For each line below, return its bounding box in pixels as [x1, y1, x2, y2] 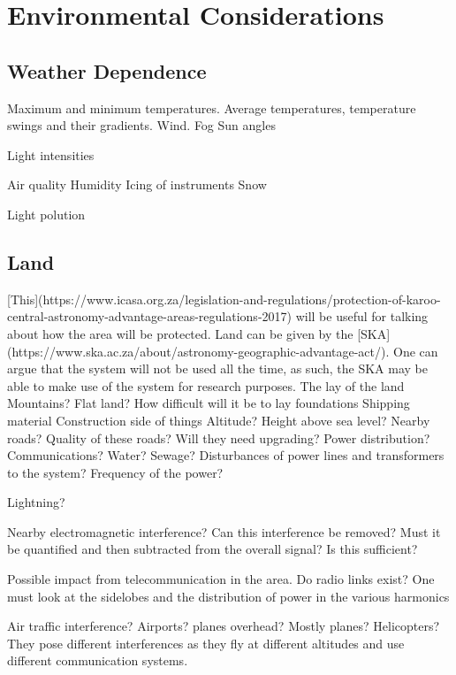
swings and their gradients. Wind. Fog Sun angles [7, 116, 276, 134]
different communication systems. [7, 651, 188, 670]
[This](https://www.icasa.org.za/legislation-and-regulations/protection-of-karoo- [7, 289, 441, 308]
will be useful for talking [295, 307, 429, 326]
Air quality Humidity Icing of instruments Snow [7, 175, 267, 194]
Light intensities [7, 145, 95, 164]
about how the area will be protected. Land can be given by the [7, 324, 353, 342]
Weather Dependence [7, 57, 207, 84]
